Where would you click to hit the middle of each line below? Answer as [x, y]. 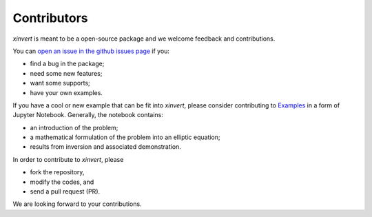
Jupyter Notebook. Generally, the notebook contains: [88, 115]
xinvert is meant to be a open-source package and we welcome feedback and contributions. [144, 39]
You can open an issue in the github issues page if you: [91, 51]
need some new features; [66, 73]
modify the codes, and [62, 182]
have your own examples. [66, 92]
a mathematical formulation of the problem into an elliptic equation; [125, 137]
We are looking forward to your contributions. [77, 204]
